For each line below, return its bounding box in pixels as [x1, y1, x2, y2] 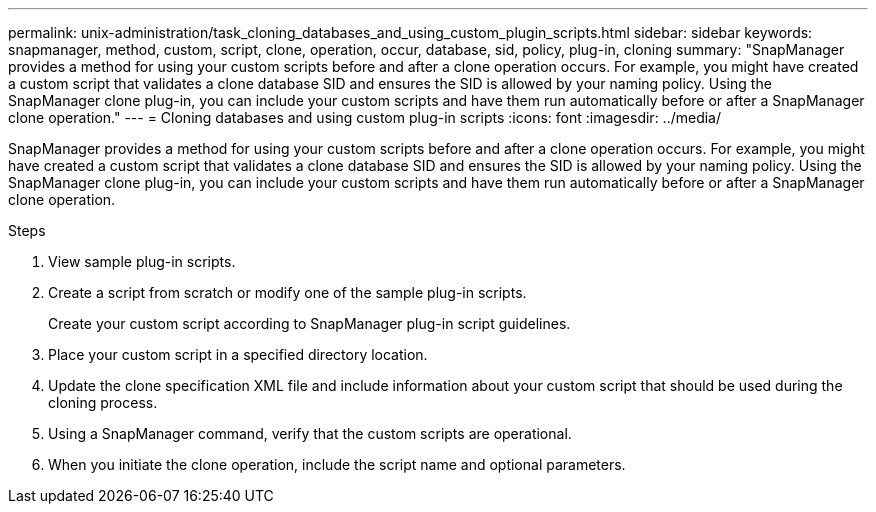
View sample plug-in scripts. [48, 253, 236, 270]
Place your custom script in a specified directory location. [48, 346, 428, 363]
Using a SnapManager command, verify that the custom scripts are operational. [48, 425, 572, 442]
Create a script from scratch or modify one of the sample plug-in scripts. [48, 284, 527, 301]
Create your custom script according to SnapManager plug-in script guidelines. [48, 315, 571, 332]
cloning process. [48, 394, 158, 411]
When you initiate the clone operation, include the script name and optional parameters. [48, 456, 626, 473]
